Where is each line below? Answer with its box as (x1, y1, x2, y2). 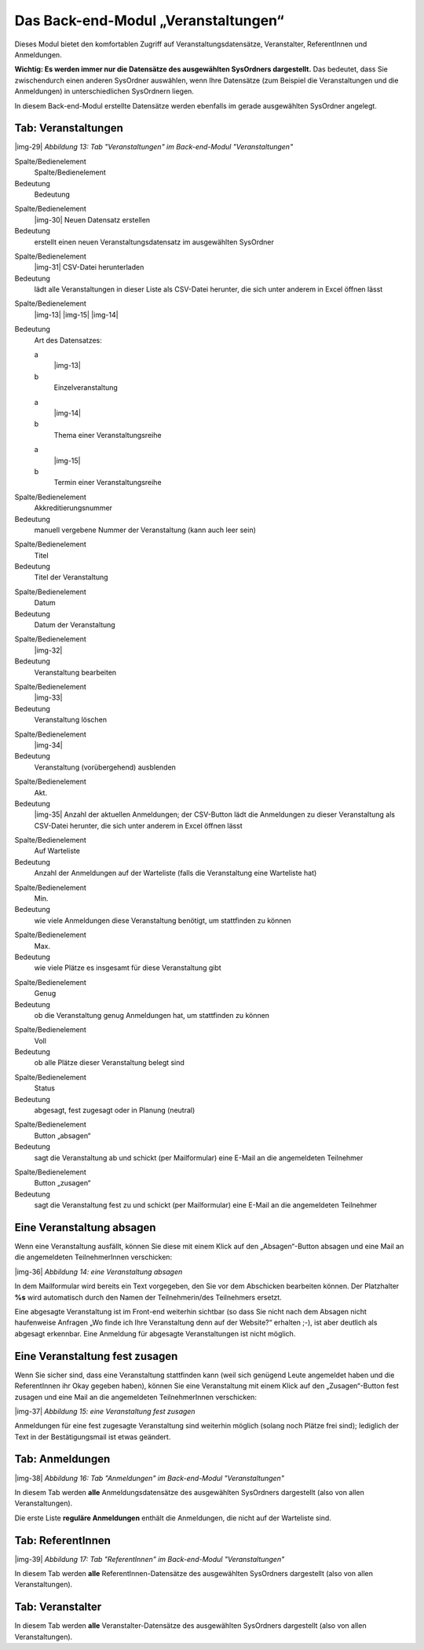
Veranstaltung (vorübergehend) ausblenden (34, 763, 177, 772)
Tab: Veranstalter (14, 1600, 102, 1614)
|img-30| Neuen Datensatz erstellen (34, 215, 151, 224)
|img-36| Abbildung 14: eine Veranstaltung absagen (14, 1266, 183, 1277)
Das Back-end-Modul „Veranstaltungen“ (14, 12, 284, 29)
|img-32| (34, 645, 63, 655)
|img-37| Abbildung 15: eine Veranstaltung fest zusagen (14, 1406, 196, 1416)
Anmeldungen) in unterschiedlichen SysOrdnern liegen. (14, 86, 194, 96)
